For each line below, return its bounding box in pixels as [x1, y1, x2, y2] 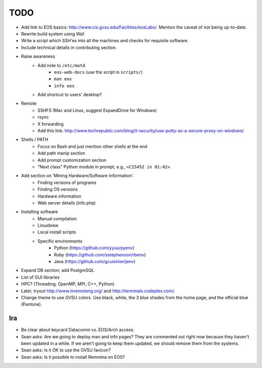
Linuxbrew [37, 222, 59, 228]
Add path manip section [37, 151, 85, 156]
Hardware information [37, 193, 82, 199]
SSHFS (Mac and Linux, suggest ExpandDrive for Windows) [37, 107, 157, 113]
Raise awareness [21, 53, 55, 59]
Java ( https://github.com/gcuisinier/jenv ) [54, 259, 136, 265]
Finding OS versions [37, 186, 78, 192]
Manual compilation [37, 216, 77, 221]
